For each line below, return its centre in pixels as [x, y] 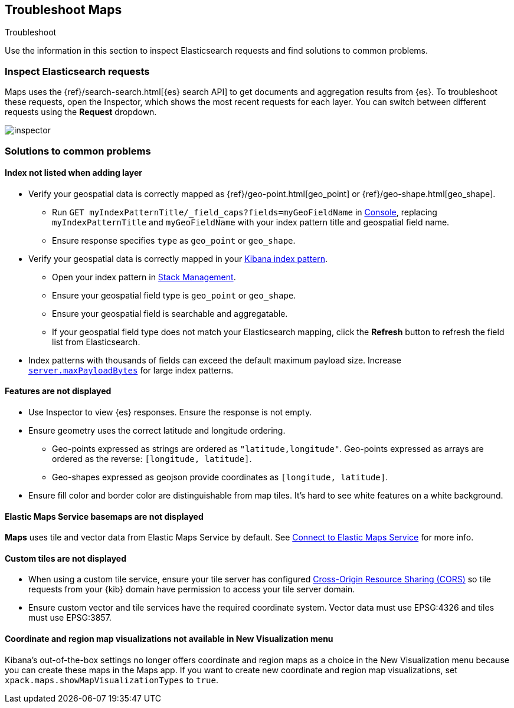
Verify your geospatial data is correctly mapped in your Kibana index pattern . [178, 258]
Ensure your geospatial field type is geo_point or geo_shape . [174, 295]
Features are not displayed [58, 391]
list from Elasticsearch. [96, 342]
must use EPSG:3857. [70, 618]
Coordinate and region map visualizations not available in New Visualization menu [169, 639]
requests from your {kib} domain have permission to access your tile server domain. [192, 589]
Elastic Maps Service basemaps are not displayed [104, 516]
